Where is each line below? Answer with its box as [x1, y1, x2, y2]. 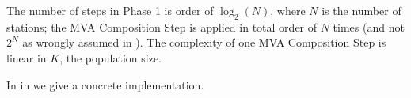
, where [270, 2, 306, 18]
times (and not [333, 18, 405, 35]
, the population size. [59, 49, 162, 66]
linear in [6, 49, 47, 66]
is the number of [322, 2, 401, 18]
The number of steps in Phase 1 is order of [6, 2, 214, 18]
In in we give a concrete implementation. [6, 76, 204, 92]
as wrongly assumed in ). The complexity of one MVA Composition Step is [22, 34, 386, 51]
